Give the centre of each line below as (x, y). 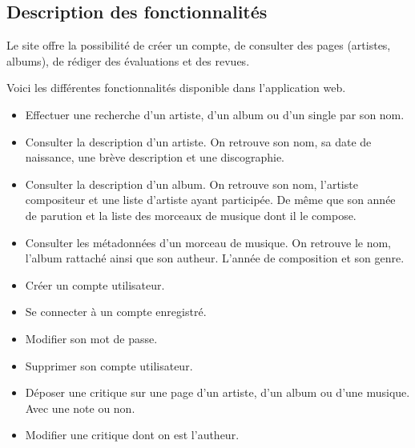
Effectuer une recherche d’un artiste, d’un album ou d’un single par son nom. (215, 114)
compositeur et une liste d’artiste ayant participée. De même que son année (210, 200)
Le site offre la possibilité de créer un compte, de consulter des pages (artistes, (199, 45)
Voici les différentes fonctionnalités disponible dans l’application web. (176, 88)
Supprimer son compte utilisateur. (109, 365)
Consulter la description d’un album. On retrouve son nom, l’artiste (191, 184)
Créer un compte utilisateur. (95, 284)
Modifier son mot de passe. (91, 338)
